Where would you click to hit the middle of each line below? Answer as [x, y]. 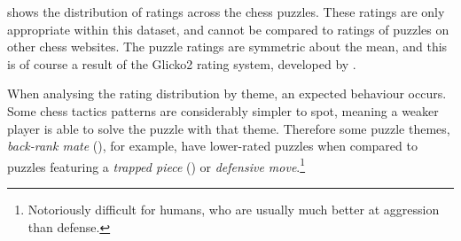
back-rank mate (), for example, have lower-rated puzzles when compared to [212, 146]
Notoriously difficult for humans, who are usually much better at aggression [234, 209]
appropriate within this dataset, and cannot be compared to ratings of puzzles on [228, 29]
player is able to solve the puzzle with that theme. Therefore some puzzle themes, [229, 128]
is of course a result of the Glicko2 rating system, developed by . [182, 63]
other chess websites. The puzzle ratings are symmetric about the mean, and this [227, 47]
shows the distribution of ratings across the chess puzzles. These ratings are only [226, 12]
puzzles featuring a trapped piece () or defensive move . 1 [156, 165]
